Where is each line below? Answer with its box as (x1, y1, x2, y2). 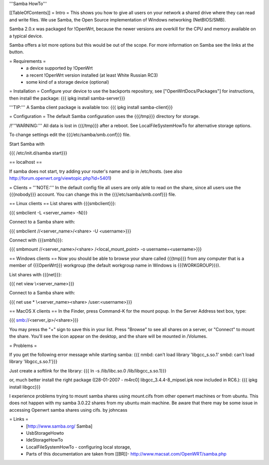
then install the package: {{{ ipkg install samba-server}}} (9, 95, 126, 101)
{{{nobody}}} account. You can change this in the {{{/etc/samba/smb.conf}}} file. (9, 191, 176, 197)
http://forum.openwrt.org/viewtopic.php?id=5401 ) (9, 175, 112, 181)
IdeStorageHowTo (26, 437, 63, 443)
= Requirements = (9, 58, 46, 64)
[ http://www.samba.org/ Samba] (26, 423, 93, 429)
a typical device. (9, 33, 43, 39)
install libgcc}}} (9, 384, 41, 390)
